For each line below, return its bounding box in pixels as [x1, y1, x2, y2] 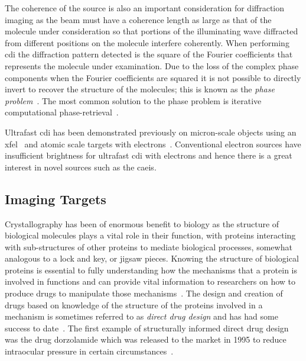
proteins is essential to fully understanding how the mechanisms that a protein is [5, 263, 298, 276]
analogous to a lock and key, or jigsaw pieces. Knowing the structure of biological [5, 252, 299, 265]
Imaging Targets [5, 189, 106, 208]
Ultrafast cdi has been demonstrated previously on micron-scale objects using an [5, 125, 297, 138]
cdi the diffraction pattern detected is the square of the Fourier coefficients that [5, 48, 293, 60]
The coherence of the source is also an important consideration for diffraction [5, 2, 285, 14]
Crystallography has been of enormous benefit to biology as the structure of [5, 217, 279, 230]
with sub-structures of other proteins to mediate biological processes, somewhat [5, 240, 292, 253]
